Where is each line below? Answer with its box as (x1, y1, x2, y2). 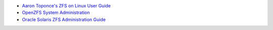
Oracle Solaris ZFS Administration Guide (22, 16, 106, 22)
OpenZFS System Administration (22, 10, 90, 16)
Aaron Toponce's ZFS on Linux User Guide (22, 3, 111, 8)
